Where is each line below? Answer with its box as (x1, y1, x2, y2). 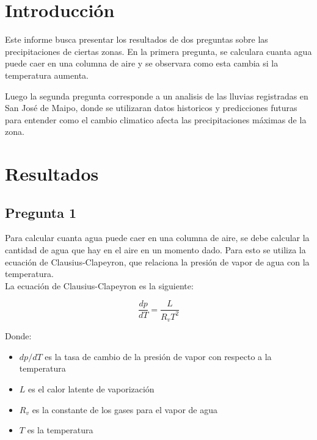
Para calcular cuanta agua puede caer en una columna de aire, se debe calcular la (5, 231, 310, 244)
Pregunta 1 (5, 203, 77, 222)
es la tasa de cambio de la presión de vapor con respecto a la (45, 350, 272, 362)
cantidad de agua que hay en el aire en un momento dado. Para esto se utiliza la (5, 243, 306, 256)
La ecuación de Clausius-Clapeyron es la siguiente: (5, 279, 194, 292)
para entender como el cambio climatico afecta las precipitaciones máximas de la (5, 113, 307, 126)
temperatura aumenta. (5, 68, 89, 81)
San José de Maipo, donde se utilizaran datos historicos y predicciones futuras (5, 101, 297, 114)
